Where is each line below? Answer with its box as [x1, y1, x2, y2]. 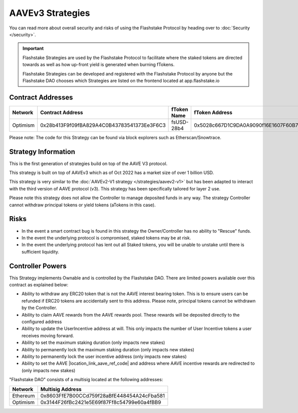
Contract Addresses [9, 93, 73, 101]
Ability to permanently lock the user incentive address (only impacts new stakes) [21, 353, 187, 359]
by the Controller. [21, 305, 57, 311]
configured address [21, 319, 62, 325]
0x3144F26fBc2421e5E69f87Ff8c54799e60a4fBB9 [40, 399, 161, 406]
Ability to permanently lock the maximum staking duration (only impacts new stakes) [21, 346, 195, 352]
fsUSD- [171, 118, 189, 125]
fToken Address [194, 109, 233, 116]
